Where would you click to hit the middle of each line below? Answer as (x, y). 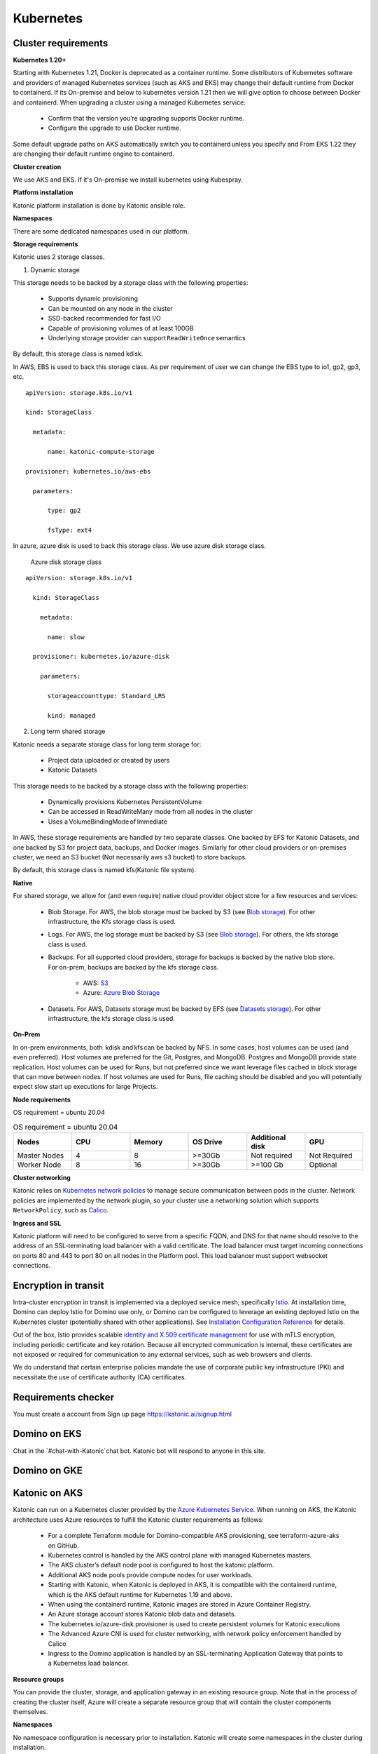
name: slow (66, 637)
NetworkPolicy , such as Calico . (61, 1210)
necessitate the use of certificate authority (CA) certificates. (100, 1377)
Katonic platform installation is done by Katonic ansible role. (99, 205)
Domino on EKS (47, 1434)
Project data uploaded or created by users (109, 760)
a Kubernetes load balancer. (89, 1663)
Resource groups (38, 1679)
